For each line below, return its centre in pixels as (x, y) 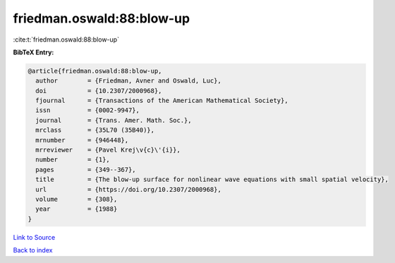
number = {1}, (73, 160)
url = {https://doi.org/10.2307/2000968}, (128, 189)
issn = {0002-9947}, (88, 110)
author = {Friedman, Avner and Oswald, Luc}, (128, 81)
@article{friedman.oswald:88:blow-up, (95, 71)
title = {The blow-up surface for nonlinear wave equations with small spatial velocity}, (212, 179)
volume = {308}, (77, 199)
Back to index (33, 250)
